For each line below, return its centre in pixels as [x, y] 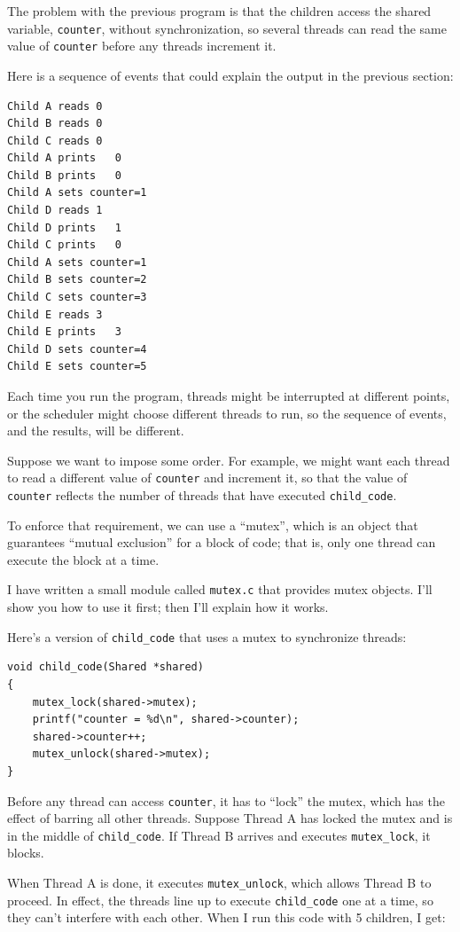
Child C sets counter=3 [77, 298]
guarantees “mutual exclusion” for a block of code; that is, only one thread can [222, 542]
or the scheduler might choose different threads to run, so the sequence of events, [227, 413]
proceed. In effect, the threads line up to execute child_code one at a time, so [220, 900]
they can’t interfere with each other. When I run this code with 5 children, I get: [226, 917]
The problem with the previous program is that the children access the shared [219, 11]
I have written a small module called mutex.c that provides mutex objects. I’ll [220, 589]
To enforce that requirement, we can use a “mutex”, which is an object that [213, 525]
